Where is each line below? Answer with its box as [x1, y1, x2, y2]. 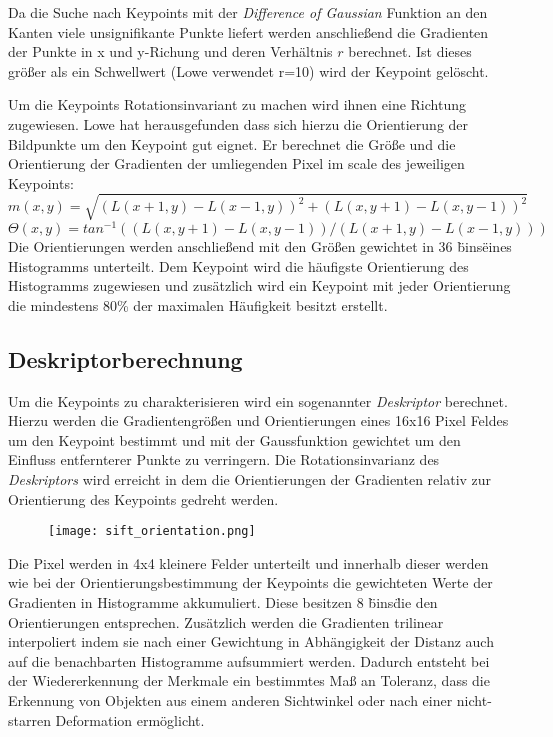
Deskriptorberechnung [8, 343, 243, 374]
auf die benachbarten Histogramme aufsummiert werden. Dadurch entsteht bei [8, 650, 490, 671]
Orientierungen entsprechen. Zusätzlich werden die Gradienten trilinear [8, 611, 444, 632]
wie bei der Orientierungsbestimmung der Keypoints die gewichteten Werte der [8, 572, 493, 593]
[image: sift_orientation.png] [48, 524, 256, 539]
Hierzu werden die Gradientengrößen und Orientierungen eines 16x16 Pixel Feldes [8, 410, 509, 431]
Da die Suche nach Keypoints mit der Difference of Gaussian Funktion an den [8, 2, 488, 22]
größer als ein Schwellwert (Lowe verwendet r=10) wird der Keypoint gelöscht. [8, 60, 489, 81]
